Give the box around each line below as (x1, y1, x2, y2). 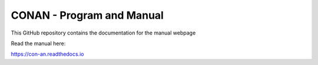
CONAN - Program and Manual (11, 9, 164, 22)
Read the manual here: (11, 40, 66, 47)
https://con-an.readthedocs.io (11, 50, 84, 58)
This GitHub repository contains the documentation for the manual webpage (11, 29, 196, 36)
